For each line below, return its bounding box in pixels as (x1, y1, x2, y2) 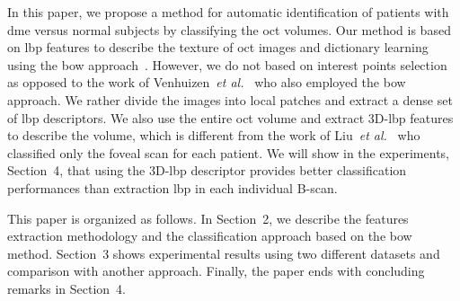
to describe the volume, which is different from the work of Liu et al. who (7, 126, 420, 145)
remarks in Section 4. (7, 279, 126, 297)
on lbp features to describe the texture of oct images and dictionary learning (7, 38, 429, 57)
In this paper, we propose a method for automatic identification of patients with (7, 3, 449, 21)
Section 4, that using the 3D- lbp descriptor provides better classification (7, 161, 407, 180)
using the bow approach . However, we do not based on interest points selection (7, 55, 447, 74)
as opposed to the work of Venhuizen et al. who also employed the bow (7, 73, 406, 92)
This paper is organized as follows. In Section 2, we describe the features (7, 208, 409, 227)
